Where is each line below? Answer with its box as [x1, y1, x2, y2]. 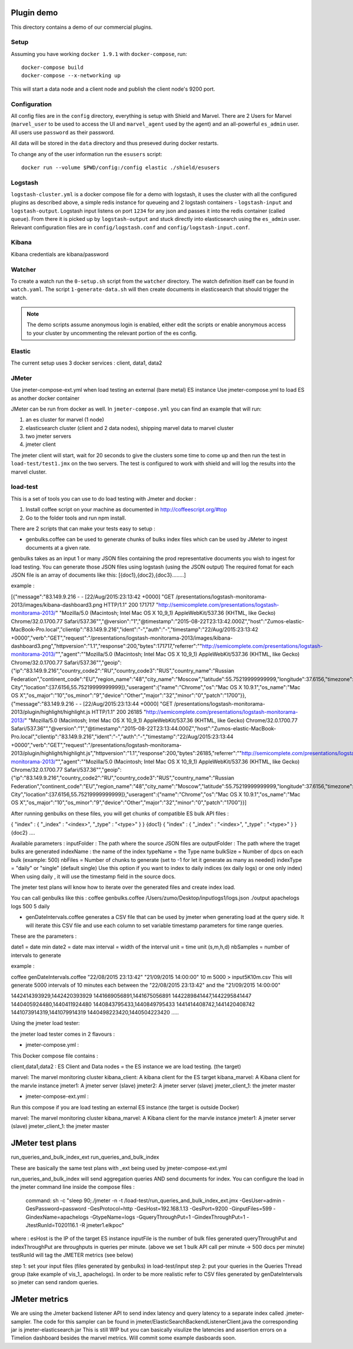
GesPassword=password [25, 1205, 86, 1212]
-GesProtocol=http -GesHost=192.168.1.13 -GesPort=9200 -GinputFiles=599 [87, 1205, 272, 1212]
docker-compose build [21, 64, 84, 71]
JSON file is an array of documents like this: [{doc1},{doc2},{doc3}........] [11, 571, 187, 578]
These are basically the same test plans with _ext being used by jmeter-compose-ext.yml [11, 1164, 228, 1172]
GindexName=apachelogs [25, 1214, 89, 1221]
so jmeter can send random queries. [11, 1279, 99, 1286]
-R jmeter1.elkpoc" [79, 1222, 125, 1228]
